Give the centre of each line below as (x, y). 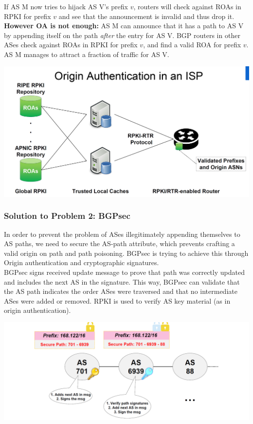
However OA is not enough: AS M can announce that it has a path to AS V (124, 26)
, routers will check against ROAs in (187, 6)
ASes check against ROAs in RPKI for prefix (71, 45)
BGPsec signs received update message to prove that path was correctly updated (124, 272)
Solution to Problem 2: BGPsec (67, 216)
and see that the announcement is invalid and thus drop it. (146, 16)
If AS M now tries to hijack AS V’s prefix (66, 6)
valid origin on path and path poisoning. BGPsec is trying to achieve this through (126, 253)
